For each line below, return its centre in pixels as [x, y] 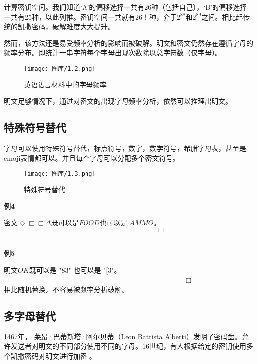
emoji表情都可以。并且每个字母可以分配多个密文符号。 [92, 158]
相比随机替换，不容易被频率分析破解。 [66, 289]
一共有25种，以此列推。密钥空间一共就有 [70, 17]
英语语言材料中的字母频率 [65, 84]
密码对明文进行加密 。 [60, 356]
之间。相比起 [222, 17]
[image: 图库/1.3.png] [60, 174]
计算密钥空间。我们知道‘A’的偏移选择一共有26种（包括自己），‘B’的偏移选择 [125, 7]
